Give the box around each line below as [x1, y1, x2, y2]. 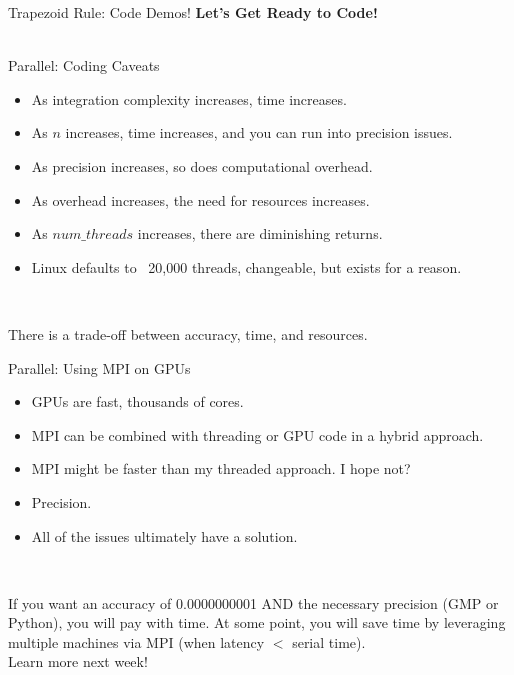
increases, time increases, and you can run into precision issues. [65, 122, 453, 143]
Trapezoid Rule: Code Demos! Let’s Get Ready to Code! [8, 2, 378, 22]
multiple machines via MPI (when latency [8, 631, 265, 652]
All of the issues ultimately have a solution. [31, 525, 298, 546]
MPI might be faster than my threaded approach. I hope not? [31, 458, 411, 479]
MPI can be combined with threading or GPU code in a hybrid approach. [31, 424, 484, 445]
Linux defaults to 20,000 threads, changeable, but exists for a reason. [31, 256, 462, 277]
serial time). [292, 631, 366, 652]
